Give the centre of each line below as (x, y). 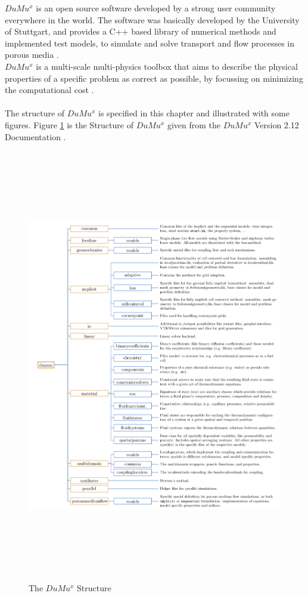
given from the (194, 124)
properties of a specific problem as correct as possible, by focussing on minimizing (154, 78)
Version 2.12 (276, 124)
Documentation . (35, 136)
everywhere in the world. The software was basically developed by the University (152, 19)
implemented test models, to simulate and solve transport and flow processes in (150, 43)
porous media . (32, 55)
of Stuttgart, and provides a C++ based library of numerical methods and (141, 31)
